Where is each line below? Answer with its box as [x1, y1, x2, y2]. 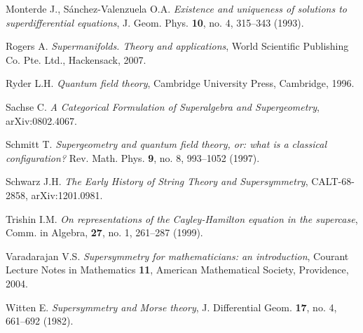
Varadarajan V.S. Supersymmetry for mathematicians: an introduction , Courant [6, 248, 349, 263]
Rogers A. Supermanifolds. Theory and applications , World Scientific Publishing [6, 39, 349, 53]
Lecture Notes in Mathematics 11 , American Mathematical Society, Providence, [6, 262, 349, 277]
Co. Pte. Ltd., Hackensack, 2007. [6, 52, 146, 67]
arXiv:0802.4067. [6, 113, 77, 128]
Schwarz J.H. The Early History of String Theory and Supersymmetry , [6, 174, 308, 189]
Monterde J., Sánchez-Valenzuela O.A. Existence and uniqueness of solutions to [6, 1, 347, 15]
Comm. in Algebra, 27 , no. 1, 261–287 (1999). [6, 225, 203, 240]
